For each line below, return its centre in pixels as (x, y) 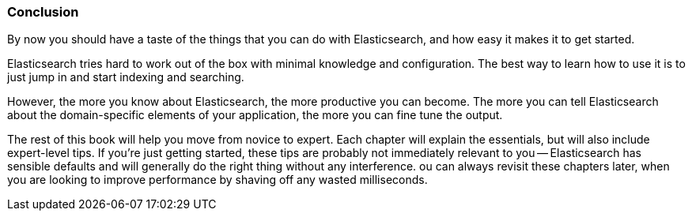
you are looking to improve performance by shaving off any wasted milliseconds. (217, 180)
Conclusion (43, 12)
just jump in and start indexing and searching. (126, 77)
